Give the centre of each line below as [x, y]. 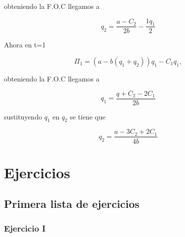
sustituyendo [23, 116]
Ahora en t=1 [25, 45]
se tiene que [88, 116]
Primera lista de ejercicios [72, 204]
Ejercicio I [25, 228]
